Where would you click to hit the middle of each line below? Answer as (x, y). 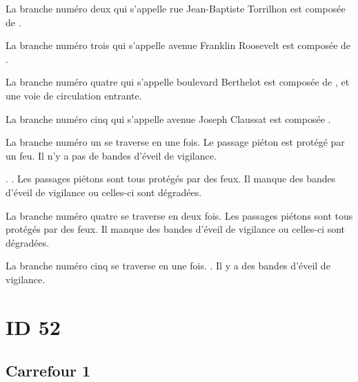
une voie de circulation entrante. (74, 95)
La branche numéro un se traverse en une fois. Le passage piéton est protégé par (175, 142)
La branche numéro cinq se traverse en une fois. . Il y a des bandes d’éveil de (168, 266)
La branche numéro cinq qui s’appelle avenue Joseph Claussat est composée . (168, 118)
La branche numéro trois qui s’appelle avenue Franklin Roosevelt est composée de (178, 45)
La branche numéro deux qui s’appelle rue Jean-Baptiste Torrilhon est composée (176, 8)
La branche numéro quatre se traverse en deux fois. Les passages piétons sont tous (179, 215)
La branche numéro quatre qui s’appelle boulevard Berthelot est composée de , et (178, 82)
